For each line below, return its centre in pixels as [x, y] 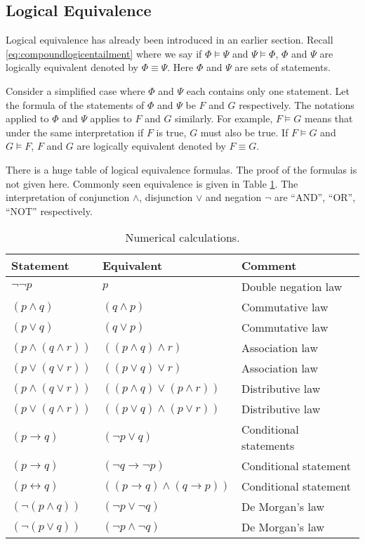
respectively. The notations [297, 104]
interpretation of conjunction [68, 197]
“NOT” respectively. [49, 211]
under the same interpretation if [75, 132]
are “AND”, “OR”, [315, 197]
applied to [27, 118]
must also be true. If [244, 132]
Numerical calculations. [182, 238]
